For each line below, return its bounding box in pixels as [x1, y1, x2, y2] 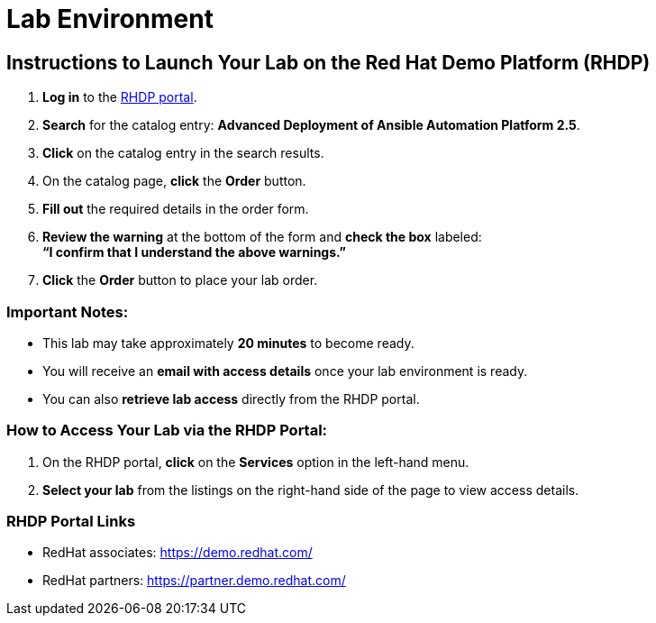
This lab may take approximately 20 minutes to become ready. [42, 334, 415, 351]
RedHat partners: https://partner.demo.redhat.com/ [42, 573, 346, 589]
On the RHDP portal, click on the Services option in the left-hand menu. [42, 454, 469, 470]
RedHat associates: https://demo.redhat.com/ [42, 545, 313, 561]
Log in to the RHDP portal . [42, 89, 197, 105]
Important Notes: [6, 302, 129, 321]
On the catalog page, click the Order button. [42, 173, 306, 189]
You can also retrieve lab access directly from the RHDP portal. [42, 390, 420, 407]
